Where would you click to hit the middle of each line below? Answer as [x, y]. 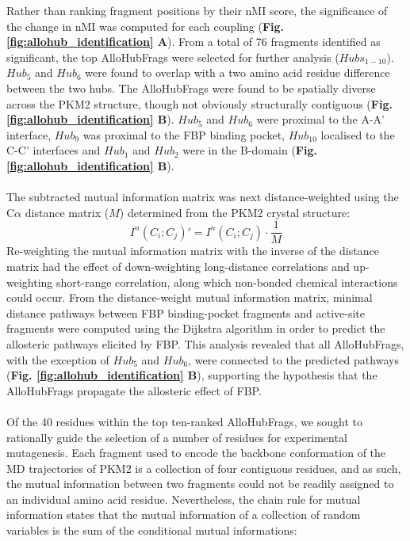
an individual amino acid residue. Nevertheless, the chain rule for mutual [184, 499]
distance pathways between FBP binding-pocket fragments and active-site [186, 312]
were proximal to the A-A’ [320, 119]
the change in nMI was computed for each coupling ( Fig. [146, 26]
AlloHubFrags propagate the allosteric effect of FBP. [134, 390]
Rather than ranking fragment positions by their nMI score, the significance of [197, 10]
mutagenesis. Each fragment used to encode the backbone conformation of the [196, 453]
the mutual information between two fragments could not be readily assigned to [200, 484]
